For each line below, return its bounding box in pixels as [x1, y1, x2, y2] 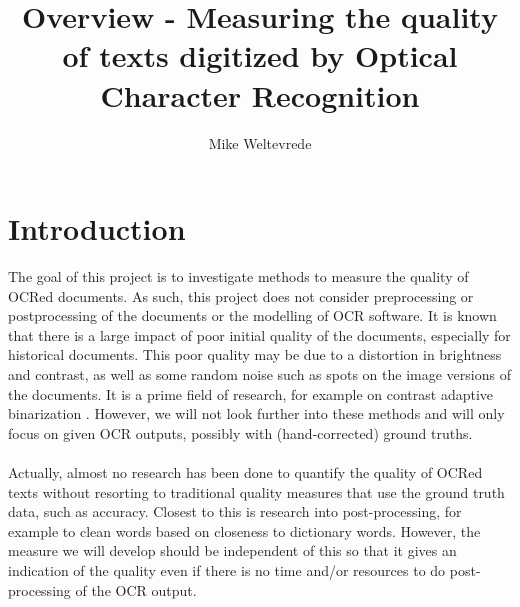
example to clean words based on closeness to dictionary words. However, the [8, 520, 481, 541]
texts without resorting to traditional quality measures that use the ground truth [8, 481, 505, 502]
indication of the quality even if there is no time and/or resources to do [8, 559, 446, 580]
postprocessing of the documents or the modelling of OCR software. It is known [8, 305, 497, 326]
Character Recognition [100, 74, 420, 115]
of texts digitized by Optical [62, 35, 458, 76]
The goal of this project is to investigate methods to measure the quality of [8, 266, 469, 287]
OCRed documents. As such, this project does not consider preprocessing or [8, 285, 474, 306]
